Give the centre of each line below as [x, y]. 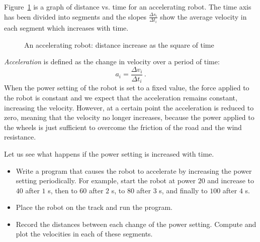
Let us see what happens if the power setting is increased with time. [109, 153]
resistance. [20, 137]
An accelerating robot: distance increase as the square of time [119, 44]
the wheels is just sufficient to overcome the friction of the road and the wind [123, 127]
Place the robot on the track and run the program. [94, 207]
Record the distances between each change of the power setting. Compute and [136, 224]
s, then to [63, 190]
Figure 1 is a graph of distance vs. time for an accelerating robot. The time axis [128, 7]
